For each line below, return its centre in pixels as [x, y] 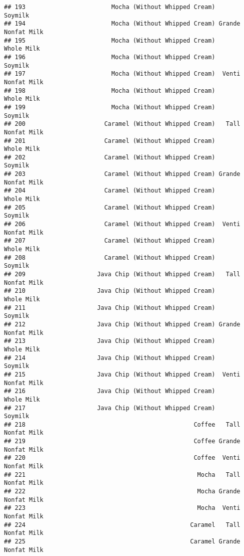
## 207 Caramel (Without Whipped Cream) [110, 241]
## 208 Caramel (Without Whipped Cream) [110, 257]
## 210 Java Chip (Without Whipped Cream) [110, 291]
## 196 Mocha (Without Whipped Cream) [110, 57]
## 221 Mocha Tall [122, 475]
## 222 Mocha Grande [122, 492]
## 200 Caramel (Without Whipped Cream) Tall [122, 124]
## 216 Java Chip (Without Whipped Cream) [110, 391]
